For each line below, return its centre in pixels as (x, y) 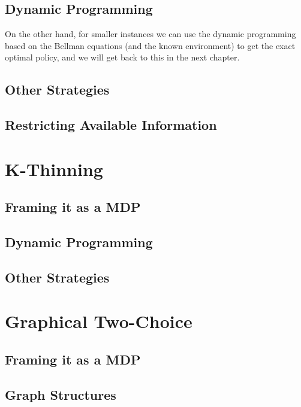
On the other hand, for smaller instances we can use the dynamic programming (150, 34)
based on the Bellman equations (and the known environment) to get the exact (150, 45)
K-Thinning (54, 168)
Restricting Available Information (111, 125)
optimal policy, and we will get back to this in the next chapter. (122, 57)
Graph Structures (61, 394)
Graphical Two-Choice (99, 321)
